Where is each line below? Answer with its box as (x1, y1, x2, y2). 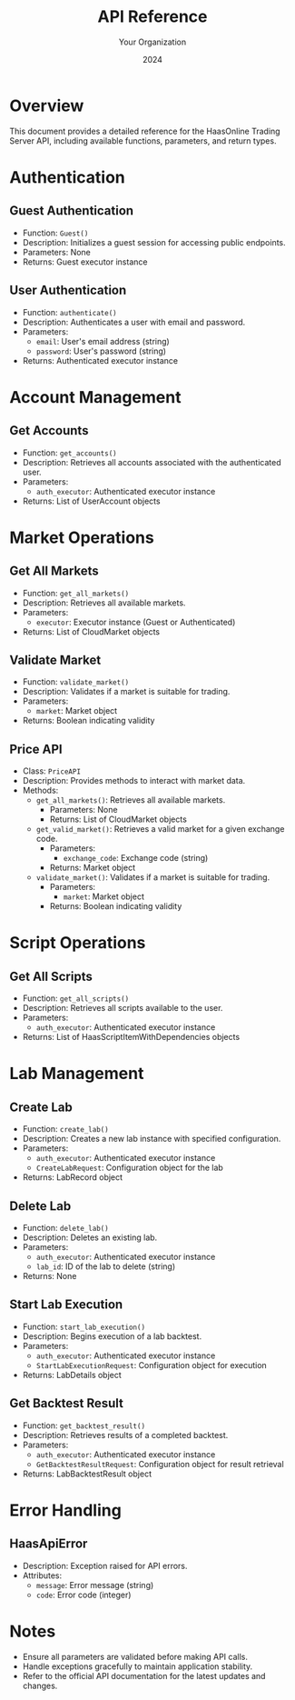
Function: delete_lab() (22, 1222, 109, 1233)
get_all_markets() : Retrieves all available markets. (35, 795, 226, 805)
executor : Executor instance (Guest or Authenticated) (35, 616, 236, 627)
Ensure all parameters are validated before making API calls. (22, 1651, 248, 1662)
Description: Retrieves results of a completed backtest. (22, 1429, 229, 1440)
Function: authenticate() (22, 306, 117, 317)
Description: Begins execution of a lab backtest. (22, 1330, 202, 1342)
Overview (9, 95, 84, 115)
